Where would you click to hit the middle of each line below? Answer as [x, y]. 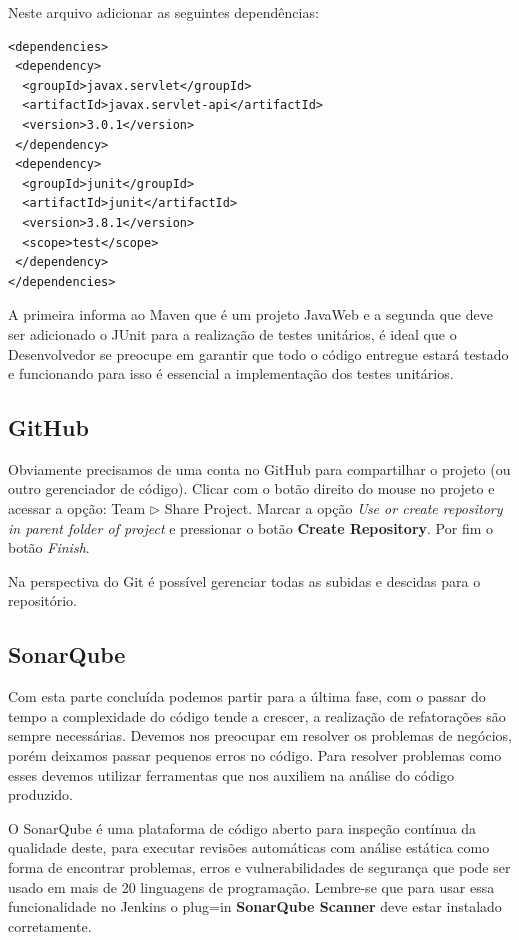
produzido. [41, 794]
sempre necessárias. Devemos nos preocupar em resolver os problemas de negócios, [260, 735]
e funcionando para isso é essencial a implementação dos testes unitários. [231, 373]
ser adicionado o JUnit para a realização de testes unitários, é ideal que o [232, 333]
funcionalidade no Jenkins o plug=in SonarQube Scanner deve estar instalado [255, 906]
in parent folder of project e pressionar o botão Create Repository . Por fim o [251, 527]
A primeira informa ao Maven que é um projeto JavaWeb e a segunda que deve [250, 314]
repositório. [43, 600]
